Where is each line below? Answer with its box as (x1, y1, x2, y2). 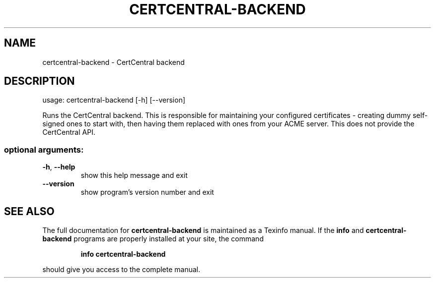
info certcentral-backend (80, 250, 166, 259)
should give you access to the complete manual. (42, 265, 201, 274)
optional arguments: (4, 144, 84, 155)
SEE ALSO (4, 205, 55, 218)
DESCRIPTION (4, 75, 75, 88)
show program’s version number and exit (80, 188, 214, 197)
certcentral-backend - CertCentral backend (42, 57, 185, 66)
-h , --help (42, 163, 75, 171)
